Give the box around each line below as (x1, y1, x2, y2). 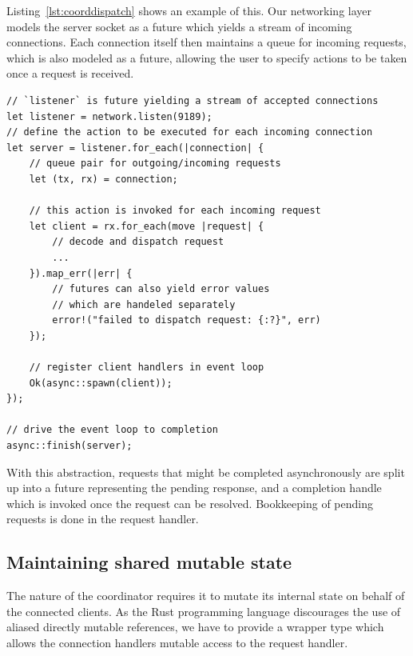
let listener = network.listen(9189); (6, 110, 212, 122)
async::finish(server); (6, 440, 133, 452)
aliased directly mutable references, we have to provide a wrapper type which (6, 618, 384, 635)
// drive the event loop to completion (6, 424, 218, 436)
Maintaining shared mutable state (6, 550, 292, 574)
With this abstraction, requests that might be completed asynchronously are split (6, 463, 405, 480)
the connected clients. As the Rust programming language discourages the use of (6, 602, 401, 619)
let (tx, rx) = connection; (29, 173, 178, 185)
